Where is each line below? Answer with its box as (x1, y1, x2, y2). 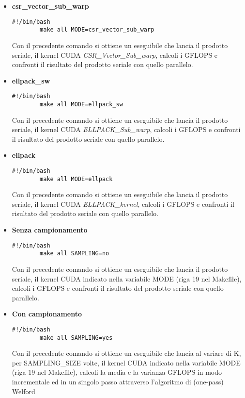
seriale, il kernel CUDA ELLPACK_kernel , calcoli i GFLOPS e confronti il (12, 199, 234, 209)
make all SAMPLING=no (40, 250, 109, 257)
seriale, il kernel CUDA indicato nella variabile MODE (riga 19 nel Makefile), (12, 273, 242, 283)
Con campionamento (12, 309, 82, 319)
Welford (12, 386, 35, 396)
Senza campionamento (12, 225, 88, 235)
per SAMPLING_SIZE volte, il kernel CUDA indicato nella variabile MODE (12, 357, 241, 367)
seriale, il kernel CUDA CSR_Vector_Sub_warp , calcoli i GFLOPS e (12, 50, 218, 60)
